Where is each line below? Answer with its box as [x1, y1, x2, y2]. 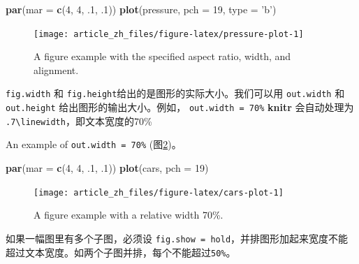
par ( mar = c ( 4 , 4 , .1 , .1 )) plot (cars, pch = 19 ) [6, 161, 209, 175]
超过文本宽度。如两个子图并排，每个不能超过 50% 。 [6, 244, 236, 259]
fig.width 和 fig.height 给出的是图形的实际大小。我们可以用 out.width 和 [6, 86, 345, 101]
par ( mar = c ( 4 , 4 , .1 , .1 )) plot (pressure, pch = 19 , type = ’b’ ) [6, 2, 277, 16]
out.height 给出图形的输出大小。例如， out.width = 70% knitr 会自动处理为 [6, 100, 354, 115]
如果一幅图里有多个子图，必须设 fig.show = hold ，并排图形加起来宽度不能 [6, 230, 349, 245]
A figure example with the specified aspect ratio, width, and [34, 49, 291, 64]
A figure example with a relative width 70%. [34, 207, 224, 222]
